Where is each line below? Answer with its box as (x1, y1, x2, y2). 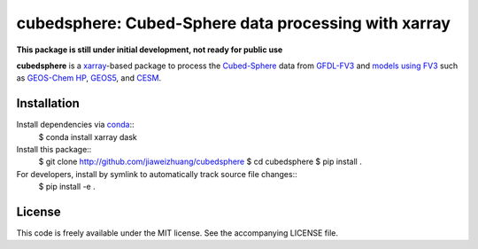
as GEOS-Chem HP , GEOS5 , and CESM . (16, 73, 162, 83)
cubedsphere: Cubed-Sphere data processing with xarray (16, 13, 451, 33)
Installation (16, 96, 80, 111)
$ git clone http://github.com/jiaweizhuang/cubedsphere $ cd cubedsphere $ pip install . (38, 156, 362, 167)
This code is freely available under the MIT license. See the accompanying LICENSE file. (16, 228, 338, 238)
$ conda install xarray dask (38, 131, 137, 142)
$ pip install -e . (38, 182, 96, 192)
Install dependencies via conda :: (16, 120, 135, 130)
